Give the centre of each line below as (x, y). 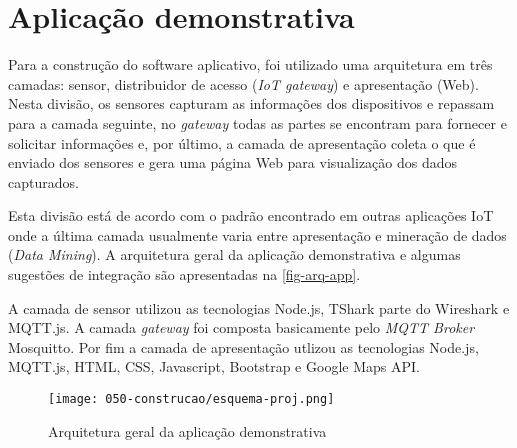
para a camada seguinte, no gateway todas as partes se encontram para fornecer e (257, 122)
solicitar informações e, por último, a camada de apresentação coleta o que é (242, 142)
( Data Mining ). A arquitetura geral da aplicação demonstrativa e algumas (234, 254)
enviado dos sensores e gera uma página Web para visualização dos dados (233, 162)
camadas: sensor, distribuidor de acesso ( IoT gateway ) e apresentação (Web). (243, 83)
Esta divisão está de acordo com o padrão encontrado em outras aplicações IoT (251, 215)
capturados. (43, 181)
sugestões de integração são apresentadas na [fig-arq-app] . (184, 274)
